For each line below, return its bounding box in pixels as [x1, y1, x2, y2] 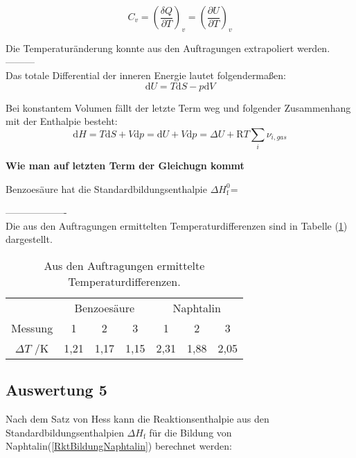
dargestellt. [6, 232, 53, 246]
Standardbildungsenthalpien [6, 425, 124, 439]
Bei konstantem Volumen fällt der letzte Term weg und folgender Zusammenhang [6, 100, 351, 114]
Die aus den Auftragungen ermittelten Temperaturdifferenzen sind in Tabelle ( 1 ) [6, 218, 348, 232]
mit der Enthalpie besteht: [6, 114, 118, 128]
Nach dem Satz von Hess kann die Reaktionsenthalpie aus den [6, 412, 269, 426]
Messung [11, 320, 53, 337]
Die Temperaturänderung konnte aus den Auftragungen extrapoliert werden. [6, 40, 330, 55]
